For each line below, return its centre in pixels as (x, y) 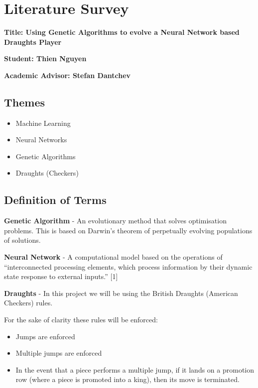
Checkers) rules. (28, 303)
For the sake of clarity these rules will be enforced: (81, 320)
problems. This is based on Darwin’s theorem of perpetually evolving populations (128, 230)
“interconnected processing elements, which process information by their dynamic (128, 266)
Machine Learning (43, 123)
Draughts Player (33, 42)
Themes (25, 102)
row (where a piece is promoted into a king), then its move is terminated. (128, 379)
